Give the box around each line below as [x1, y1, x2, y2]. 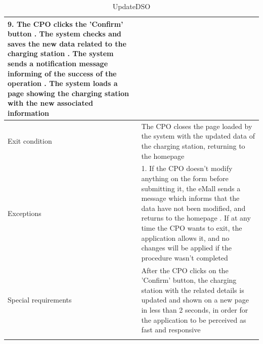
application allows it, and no [141, 232, 230, 243]
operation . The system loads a [8, 78, 118, 89]
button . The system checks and [8, 28, 121, 39]
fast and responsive [141, 324, 201, 335]
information [8, 107, 49, 118]
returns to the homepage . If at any [141, 212, 251, 223]
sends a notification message [8, 58, 108, 68]
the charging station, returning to [141, 140, 245, 151]
